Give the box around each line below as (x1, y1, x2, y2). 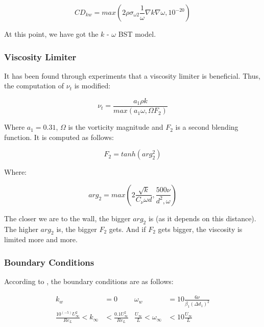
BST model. (118, 29, 156, 39)
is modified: (74, 80, 111, 91)
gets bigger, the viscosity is (158, 223, 243, 234)
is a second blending (175, 122, 238, 132)
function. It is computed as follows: (4, 131, 114, 142)
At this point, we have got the (4, 29, 99, 39)
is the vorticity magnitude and (68, 122, 163, 132)
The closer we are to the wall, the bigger (4, 213, 131, 223)
